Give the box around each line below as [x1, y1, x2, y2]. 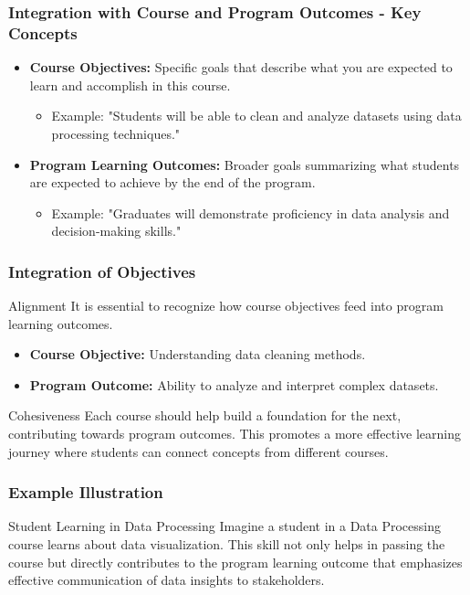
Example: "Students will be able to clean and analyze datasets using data [51, 106, 462, 125]
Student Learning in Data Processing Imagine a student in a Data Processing [8, 516, 441, 536]
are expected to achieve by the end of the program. [29, 173, 316, 192]
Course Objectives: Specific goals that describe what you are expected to [29, 58, 453, 77]
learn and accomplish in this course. [29, 75, 231, 94]
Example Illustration [8, 481, 163, 504]
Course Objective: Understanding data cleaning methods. [29, 345, 366, 364]
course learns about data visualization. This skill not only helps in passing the [8, 535, 445, 554]
